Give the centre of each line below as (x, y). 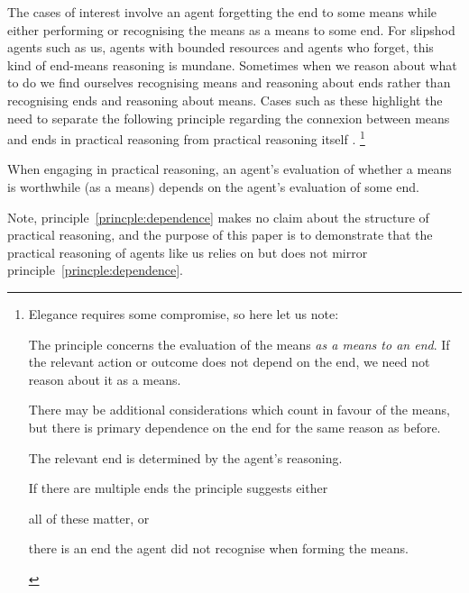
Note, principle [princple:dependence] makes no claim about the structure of (218, 217)
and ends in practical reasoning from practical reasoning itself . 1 (186, 137)
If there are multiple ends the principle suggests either (178, 488)
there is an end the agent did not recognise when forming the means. (218, 548)
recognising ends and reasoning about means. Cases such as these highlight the (225, 100)
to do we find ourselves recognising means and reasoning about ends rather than (229, 82)
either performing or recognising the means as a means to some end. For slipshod (231, 29)
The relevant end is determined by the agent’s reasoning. (185, 457)
